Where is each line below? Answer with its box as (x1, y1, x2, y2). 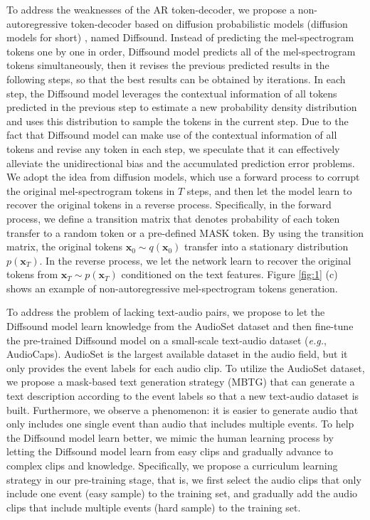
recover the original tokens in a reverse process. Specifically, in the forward (6, 197, 332, 212)
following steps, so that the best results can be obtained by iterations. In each (6, 71, 346, 86)
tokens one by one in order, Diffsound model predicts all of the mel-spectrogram (6, 43, 356, 58)
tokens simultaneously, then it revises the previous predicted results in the (6, 58, 329, 73)
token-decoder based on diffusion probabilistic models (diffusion (70, 16, 348, 31)
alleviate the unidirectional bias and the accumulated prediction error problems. (6, 155, 355, 170)
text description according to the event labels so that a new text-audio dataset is (6, 388, 359, 403)
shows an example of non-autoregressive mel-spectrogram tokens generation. (6, 280, 338, 295)
